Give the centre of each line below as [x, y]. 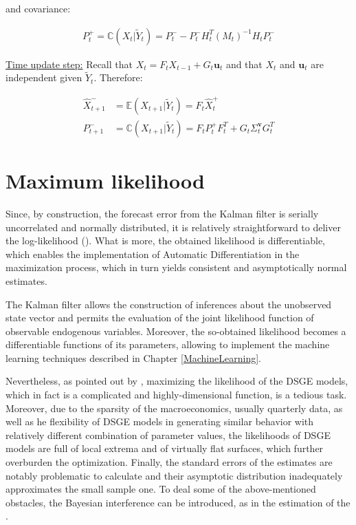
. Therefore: [118, 77]
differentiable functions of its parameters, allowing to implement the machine [168, 344]
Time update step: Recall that [69, 64]
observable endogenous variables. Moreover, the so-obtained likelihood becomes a [176, 331]
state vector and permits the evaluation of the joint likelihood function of [160, 318]
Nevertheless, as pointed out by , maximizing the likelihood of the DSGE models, [177, 381]
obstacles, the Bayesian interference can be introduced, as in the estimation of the [178, 502]
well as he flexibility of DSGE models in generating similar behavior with [160, 421]
